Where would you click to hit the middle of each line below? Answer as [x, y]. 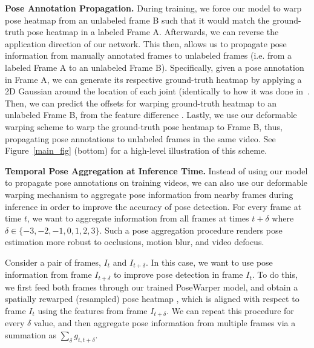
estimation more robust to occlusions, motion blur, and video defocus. [135, 242]
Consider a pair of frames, [53, 262]
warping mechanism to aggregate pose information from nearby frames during [149, 194]
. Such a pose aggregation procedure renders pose [191, 230]
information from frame [48, 274]
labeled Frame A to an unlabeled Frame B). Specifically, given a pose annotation [155, 67]
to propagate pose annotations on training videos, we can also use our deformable [156, 182]
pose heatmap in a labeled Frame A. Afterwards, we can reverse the [153, 32]
